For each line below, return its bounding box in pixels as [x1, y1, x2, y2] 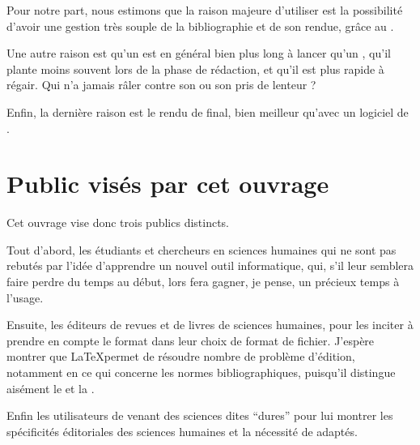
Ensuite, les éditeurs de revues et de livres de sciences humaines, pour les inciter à [6, 316, 414, 333]
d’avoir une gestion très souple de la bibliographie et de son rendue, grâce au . [6, 17, 394, 34]
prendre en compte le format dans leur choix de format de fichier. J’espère [6, 332, 375, 349]
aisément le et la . [6, 379, 95, 396]
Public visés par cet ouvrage [6, 167, 329, 200]
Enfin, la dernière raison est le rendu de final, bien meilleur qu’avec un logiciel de [6, 103, 409, 120]
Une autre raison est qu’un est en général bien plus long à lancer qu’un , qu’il [6, 45, 391, 62]
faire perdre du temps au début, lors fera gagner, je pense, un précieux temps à [6, 273, 400, 290]
